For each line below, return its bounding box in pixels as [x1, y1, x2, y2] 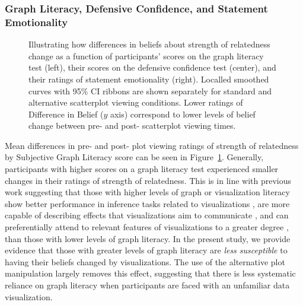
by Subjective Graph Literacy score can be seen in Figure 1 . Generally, [5, 151, 264, 163]
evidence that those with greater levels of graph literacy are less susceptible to [5, 244, 288, 256]
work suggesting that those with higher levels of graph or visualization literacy [5, 186, 290, 198]
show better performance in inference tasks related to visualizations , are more [5, 197, 290, 209]
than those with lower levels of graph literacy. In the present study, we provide [5, 232, 291, 244]
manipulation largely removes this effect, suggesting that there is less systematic [5, 267, 296, 279]
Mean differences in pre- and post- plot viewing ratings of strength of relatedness [5, 139, 299, 151]
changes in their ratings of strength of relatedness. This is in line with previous [5, 174, 292, 186]
